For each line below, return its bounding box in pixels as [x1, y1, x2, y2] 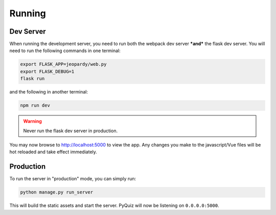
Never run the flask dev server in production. [23, 128, 118, 134]
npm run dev [20, 103, 51, 108]
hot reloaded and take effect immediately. [9, 149, 97, 155]
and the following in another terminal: [9, 89, 88, 95]
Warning [23, 118, 42, 125]
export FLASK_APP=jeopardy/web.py [20, 61, 107, 67]
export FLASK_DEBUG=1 [20, 68, 75, 74]
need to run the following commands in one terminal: [9, 47, 121, 54]
